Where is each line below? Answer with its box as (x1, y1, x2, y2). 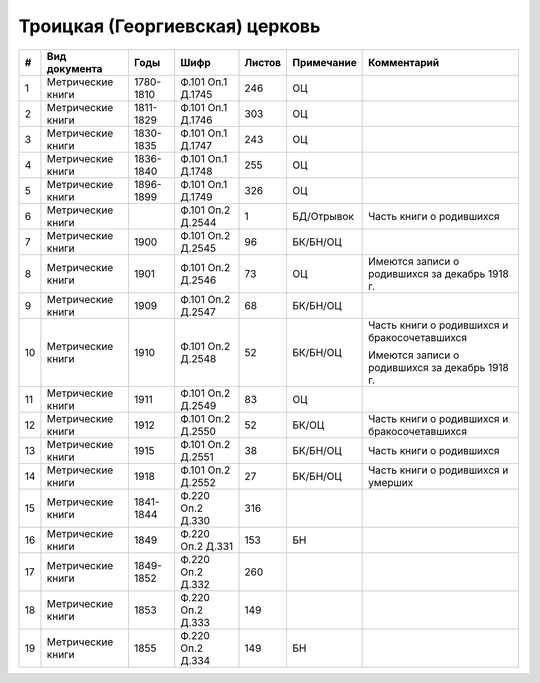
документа (46, 61, 103, 75)
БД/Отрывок (292, 209, 355, 223)
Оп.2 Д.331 (180, 539, 234, 553)
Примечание (292, 55, 357, 69)
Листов (244, 55, 282, 69)
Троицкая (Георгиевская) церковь (18, 15, 321, 37)
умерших (368, 475, 414, 489)
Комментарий (368, 55, 440, 69)
